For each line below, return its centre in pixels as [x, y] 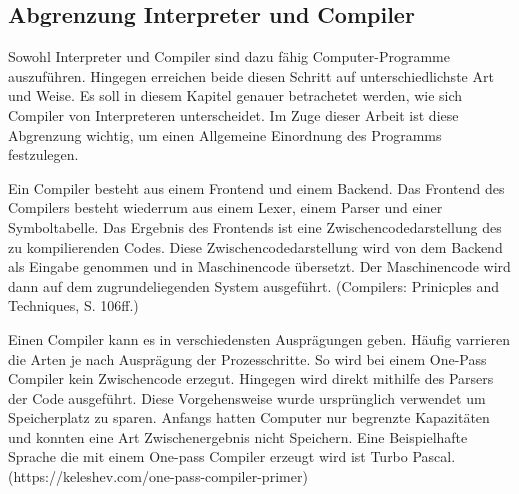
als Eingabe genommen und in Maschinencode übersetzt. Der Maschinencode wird [259, 266]
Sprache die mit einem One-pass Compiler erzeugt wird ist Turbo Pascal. [232, 456]
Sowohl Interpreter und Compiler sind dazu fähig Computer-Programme [229, 56]
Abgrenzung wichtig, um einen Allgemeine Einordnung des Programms [225, 134]
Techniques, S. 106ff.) [73, 305]
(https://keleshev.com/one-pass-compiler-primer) [158, 476]
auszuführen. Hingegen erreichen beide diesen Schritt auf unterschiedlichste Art [251, 75]
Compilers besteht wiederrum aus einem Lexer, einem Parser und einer [225, 207]
